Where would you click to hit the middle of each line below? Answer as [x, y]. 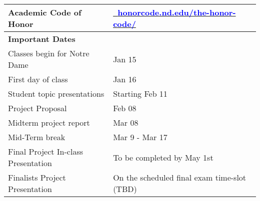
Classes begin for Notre [49, 53]
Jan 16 [125, 79]
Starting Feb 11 [140, 94]
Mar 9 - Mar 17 [140, 137]
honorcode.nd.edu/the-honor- [177, 12]
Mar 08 [126, 122]
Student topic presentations [56, 94]
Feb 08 [125, 108]
